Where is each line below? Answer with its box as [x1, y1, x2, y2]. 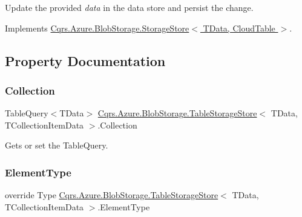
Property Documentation [5, 51, 166, 70]
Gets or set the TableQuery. [5, 139, 108, 152]
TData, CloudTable [203, 21, 275, 34]
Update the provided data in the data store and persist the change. [5, 1, 254, 13]
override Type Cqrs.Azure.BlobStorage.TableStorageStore [5, 189, 218, 201]
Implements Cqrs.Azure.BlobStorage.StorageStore [5, 21, 189, 34]
